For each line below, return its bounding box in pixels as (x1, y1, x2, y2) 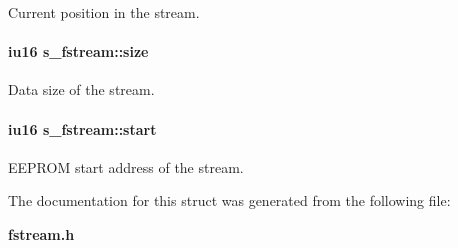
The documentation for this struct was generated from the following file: (8, 190, 451, 211)
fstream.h (8, 223, 75, 244)
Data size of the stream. (8, 79, 155, 100)
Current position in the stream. (8, 2, 200, 22)
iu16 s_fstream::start (8, 118, 157, 139)
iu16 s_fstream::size (8, 41, 149, 62)
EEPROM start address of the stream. (8, 156, 244, 177)
